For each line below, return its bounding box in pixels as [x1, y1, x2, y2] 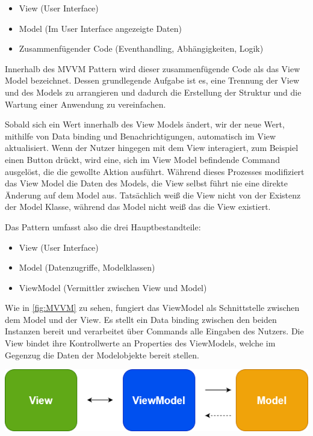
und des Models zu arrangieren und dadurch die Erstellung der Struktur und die [5, 85, 302, 98]
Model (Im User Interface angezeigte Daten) [19, 22, 182, 34]
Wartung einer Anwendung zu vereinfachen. [5, 97, 166, 110]
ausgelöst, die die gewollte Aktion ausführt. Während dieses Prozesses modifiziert [5, 165, 305, 177]
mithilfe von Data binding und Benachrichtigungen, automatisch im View [5, 129, 276, 142]
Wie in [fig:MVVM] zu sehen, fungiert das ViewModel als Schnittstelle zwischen [5, 301, 300, 314]
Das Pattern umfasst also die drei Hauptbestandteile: [5, 220, 201, 233]
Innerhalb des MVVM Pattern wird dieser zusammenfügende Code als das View [5, 62, 300, 75]
